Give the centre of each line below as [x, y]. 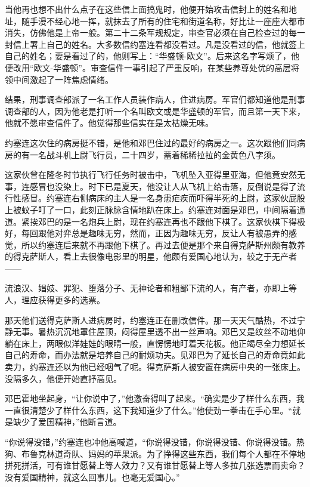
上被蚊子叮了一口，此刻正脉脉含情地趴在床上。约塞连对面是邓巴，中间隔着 [151, 209]
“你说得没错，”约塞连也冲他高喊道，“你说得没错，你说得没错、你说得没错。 [151, 442]
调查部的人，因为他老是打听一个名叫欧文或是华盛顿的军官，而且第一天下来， [155, 111]
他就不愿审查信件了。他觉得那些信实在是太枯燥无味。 [109, 123]
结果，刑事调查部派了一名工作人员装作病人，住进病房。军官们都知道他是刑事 [155, 99]
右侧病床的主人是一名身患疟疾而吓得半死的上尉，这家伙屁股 [188, 198]
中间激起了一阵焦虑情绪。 [63, 79]
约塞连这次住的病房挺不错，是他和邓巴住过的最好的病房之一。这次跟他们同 [151, 142]
